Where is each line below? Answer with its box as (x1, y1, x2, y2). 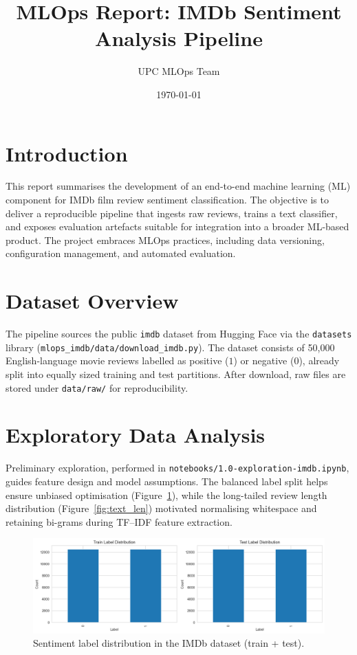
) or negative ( (233, 353, 294, 368)
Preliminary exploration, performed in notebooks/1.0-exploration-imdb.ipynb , (6, 460, 349, 475)
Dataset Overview (6, 287, 179, 315)
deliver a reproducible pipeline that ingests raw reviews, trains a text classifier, (6, 206, 338, 220)
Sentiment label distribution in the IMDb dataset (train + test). (33, 636, 305, 650)
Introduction (6, 139, 128, 167)
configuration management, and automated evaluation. (6, 246, 236, 260)
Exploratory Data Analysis (6, 421, 266, 449)
